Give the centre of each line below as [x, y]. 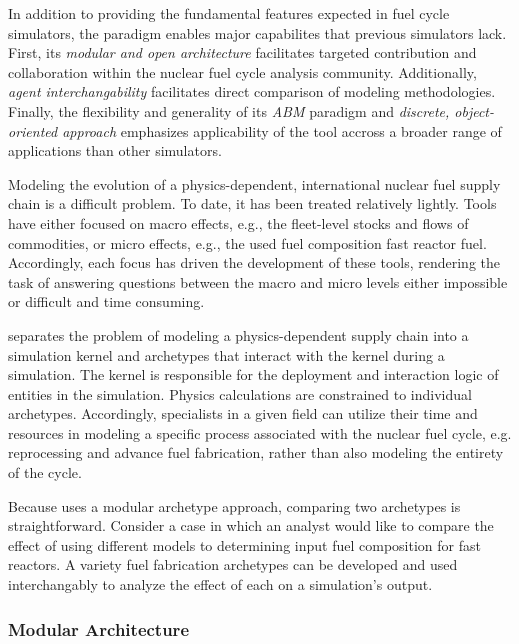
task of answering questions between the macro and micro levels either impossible [258, 281]
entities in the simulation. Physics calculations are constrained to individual [240, 393]
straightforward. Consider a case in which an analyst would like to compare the [251, 525]
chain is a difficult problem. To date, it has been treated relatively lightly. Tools [252, 203]
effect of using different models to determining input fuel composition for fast [244, 544]
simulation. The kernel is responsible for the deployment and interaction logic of [253, 374]
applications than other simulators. [115, 150]
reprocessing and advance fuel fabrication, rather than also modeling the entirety [256, 452]
